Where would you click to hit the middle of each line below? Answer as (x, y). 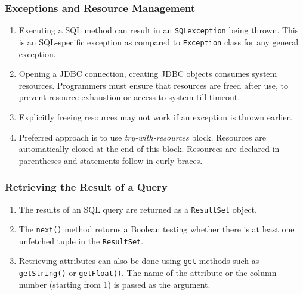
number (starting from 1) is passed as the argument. (115, 284)
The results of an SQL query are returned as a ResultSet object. (138, 209)
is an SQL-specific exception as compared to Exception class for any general (159, 41)
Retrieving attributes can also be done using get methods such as (139, 261)
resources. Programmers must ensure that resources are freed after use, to (153, 85)
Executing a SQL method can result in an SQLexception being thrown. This (159, 30)
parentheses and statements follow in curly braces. (111, 160)
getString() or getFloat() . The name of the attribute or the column (148, 273)
